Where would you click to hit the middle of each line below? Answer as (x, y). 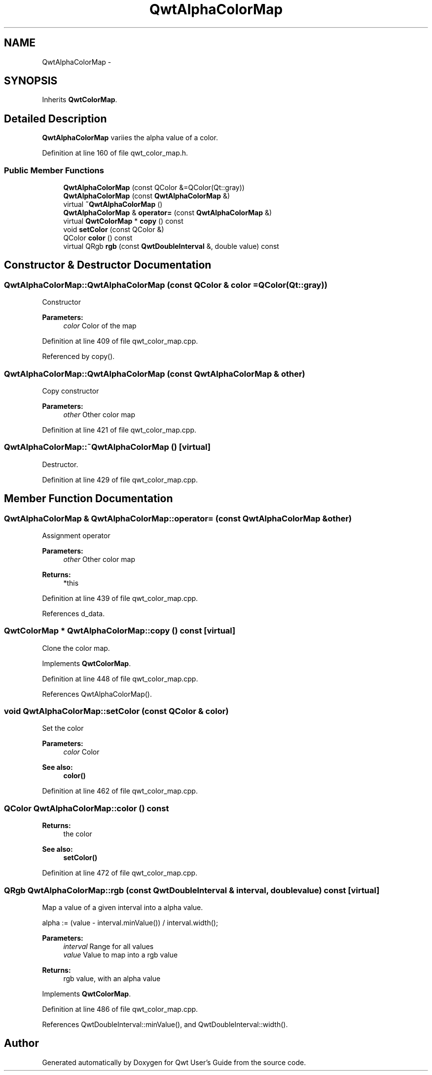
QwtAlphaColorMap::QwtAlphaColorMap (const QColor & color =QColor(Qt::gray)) (166, 285)
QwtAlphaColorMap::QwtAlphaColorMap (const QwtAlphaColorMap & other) (155, 374)
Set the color (63, 728)
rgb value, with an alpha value (112, 978)
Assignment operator (76, 535)
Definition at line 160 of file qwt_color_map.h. (115, 153)
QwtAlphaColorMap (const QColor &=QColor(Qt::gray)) (154, 188)
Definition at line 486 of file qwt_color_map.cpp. (120, 1009)
